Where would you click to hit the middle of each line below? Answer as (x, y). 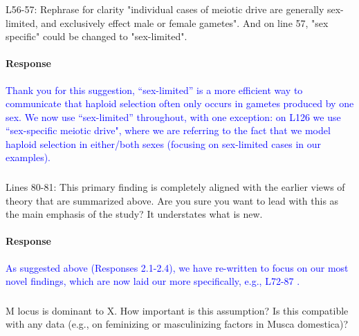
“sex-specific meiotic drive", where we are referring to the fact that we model (168, 130)
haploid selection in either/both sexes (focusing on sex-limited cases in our (163, 143)
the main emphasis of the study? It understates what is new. (134, 214)
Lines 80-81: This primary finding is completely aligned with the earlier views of (175, 186)
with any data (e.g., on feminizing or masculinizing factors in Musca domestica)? (177, 324)
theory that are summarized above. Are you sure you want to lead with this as (172, 200)
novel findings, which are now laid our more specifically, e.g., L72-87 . (153, 281)
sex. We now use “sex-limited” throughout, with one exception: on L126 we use (173, 116)
